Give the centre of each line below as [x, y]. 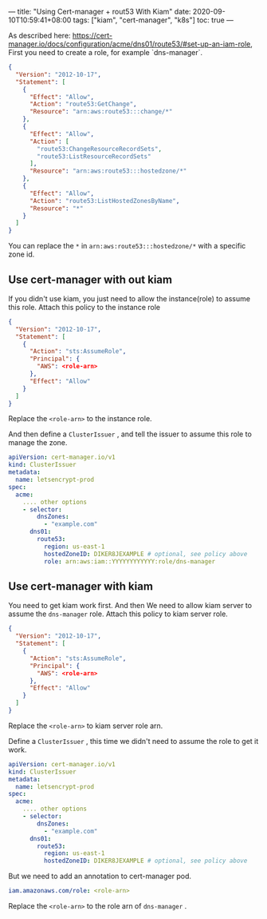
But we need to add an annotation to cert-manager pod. [100, 876]
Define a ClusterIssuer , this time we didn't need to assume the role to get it [133, 741]
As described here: [39, 36]
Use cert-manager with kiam [81, 586]
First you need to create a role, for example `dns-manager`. [106, 52]
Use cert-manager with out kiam [90, 279]
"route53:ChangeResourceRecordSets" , [99, 149]
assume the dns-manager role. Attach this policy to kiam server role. [118, 614]
